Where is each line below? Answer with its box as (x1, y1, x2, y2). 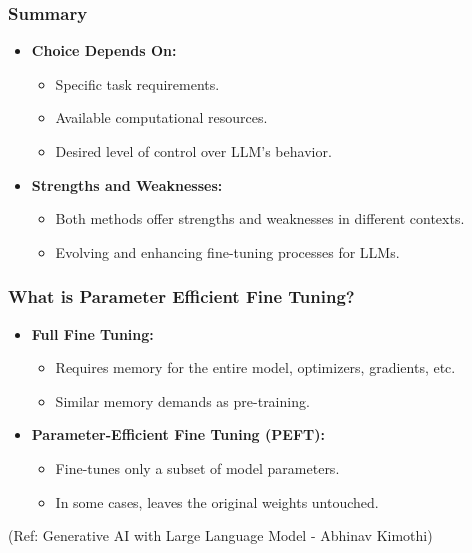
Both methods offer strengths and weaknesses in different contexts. (55, 208, 465, 229)
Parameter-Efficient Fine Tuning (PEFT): (31, 424, 325, 445)
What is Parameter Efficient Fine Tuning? (8, 284, 355, 309)
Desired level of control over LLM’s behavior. (55, 141, 332, 161)
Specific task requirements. (55, 73, 220, 94)
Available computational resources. (55, 107, 268, 128)
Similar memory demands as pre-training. (55, 390, 310, 411)
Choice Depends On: (31, 40, 177, 61)
